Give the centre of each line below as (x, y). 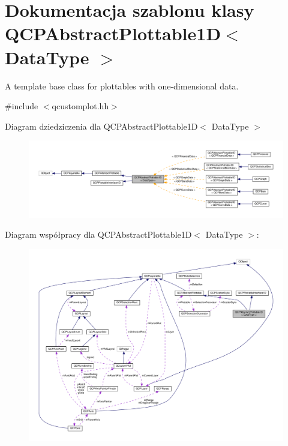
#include (22, 106)
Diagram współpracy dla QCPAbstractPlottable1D (98, 234)
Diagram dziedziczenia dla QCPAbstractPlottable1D (101, 126)
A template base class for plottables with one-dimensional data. (122, 86)
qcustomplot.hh (80, 106)
